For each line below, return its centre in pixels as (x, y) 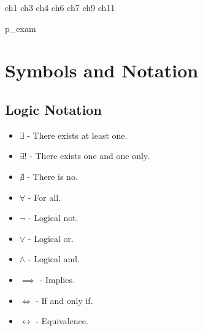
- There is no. (52, 176)
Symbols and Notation (102, 70)
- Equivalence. (62, 321)
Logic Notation (53, 109)
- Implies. (57, 279)
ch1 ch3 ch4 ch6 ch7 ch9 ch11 (60, 7)
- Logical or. (51, 238)
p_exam (21, 28)
